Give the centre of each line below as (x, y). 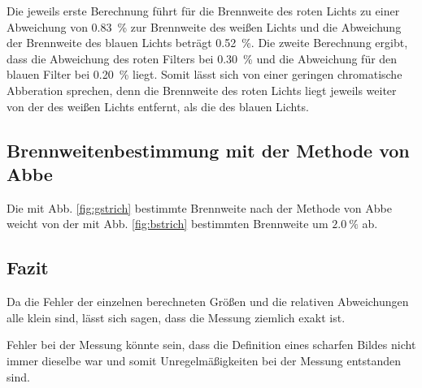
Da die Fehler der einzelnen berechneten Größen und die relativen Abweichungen (208, 302)
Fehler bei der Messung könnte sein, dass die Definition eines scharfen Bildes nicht (211, 345)
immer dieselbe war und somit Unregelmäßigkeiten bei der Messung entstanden (204, 360)
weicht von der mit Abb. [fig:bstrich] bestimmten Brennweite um (167, 224)
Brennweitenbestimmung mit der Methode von (208, 150)
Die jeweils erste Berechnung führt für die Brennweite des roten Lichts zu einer (203, 11)
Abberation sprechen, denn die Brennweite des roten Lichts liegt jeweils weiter (202, 90)
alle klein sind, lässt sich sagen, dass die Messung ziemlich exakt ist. (176, 317)
